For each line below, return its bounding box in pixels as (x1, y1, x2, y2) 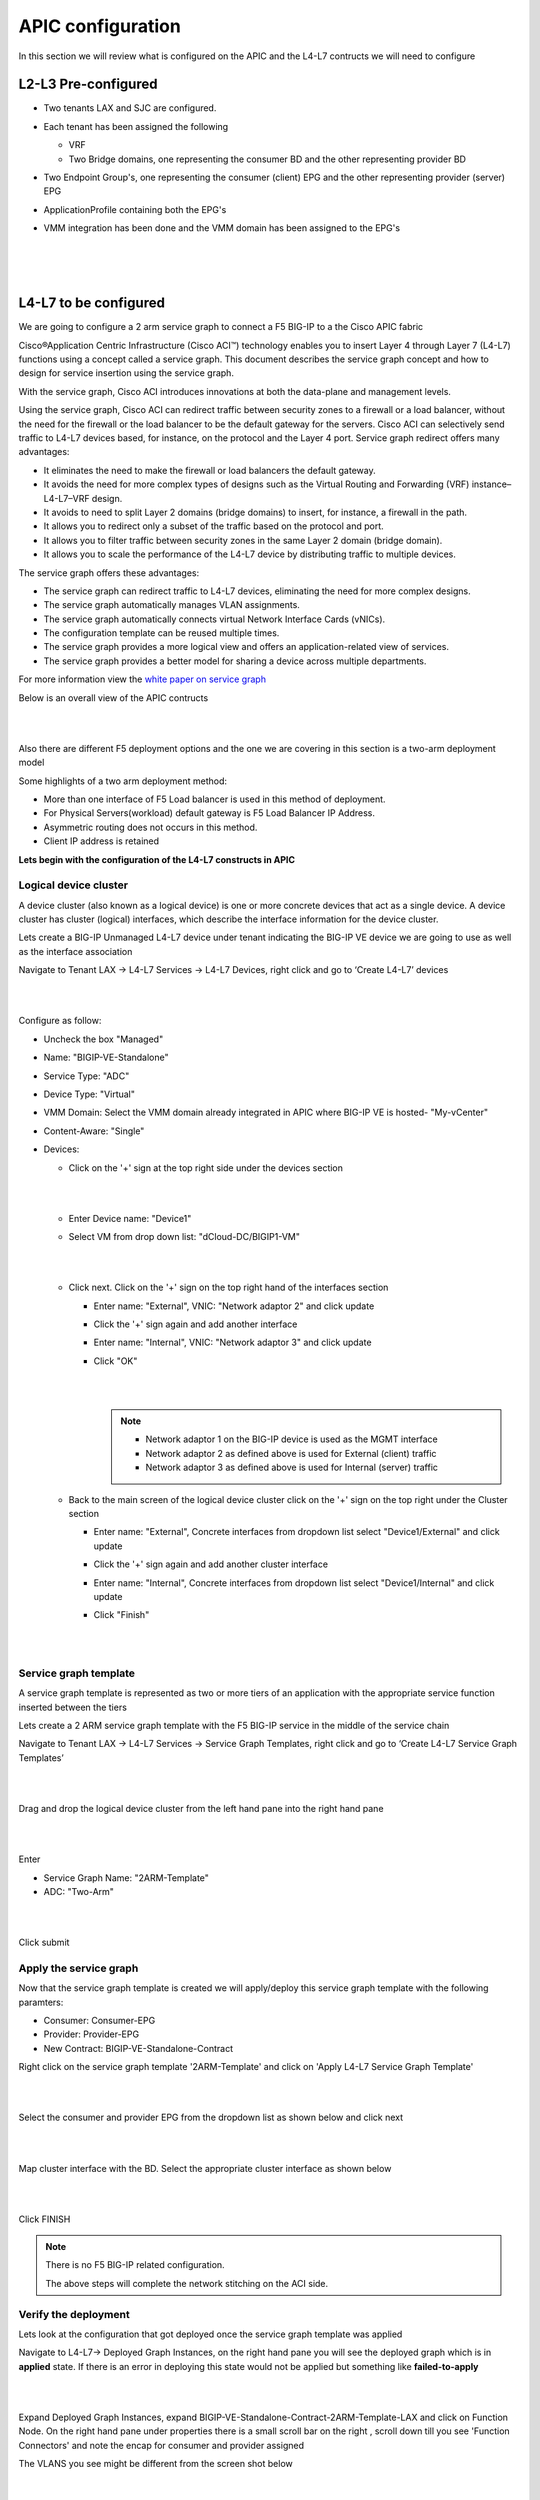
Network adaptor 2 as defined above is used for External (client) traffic (145, 1447, 437, 1459)
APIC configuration (18, 15, 182, 37)
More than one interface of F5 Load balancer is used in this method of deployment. (43, 793, 386, 805)
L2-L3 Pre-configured (18, 76, 158, 93)
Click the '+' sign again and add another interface (93, 1318, 298, 1330)
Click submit (18, 1936, 70, 1949)
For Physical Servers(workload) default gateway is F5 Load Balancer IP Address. (43, 807, 375, 819)
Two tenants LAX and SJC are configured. (43, 102, 217, 114)
